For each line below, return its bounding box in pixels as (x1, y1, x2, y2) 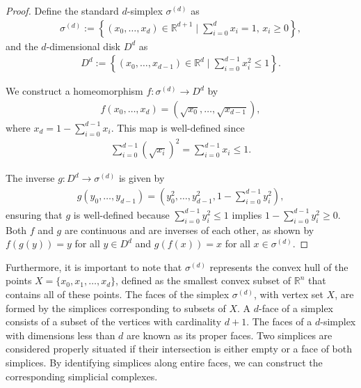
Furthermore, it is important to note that (6, 259, 182, 274)
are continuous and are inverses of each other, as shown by (64, 222, 314, 237)
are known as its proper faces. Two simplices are (127, 327, 332, 342)
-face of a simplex (259, 300, 334, 315)
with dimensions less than (6, 327, 115, 342)
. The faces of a (246, 314, 312, 329)
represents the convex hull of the (209, 259, 348, 274)
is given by (118, 171, 165, 185)
